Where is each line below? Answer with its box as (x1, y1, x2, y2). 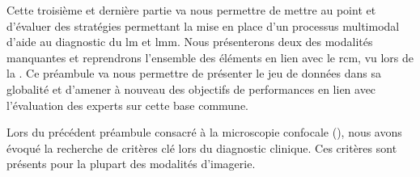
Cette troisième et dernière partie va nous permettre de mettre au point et (6, 2, 376, 18)
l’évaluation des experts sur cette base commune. (6, 96, 249, 113)
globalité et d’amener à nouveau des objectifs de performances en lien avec (6, 80, 376, 97)
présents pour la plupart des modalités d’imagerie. (6, 155, 256, 172)
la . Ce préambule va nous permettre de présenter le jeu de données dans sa (6, 65, 381, 82)
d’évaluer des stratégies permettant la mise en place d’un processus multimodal (6, 17, 400, 34)
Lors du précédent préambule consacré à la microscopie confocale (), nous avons (6, 124, 402, 141)
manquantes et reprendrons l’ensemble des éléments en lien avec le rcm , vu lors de (6, 48, 414, 65)
